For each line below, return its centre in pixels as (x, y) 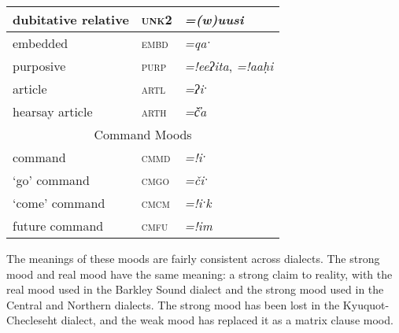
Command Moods (143, 134)
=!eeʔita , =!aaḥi (229, 66)
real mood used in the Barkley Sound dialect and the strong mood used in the (195, 289)
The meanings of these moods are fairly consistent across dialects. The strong (193, 258)
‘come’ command (59, 203)
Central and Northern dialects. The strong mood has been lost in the (173, 304)
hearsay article (53, 111)
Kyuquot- (366, 304)
